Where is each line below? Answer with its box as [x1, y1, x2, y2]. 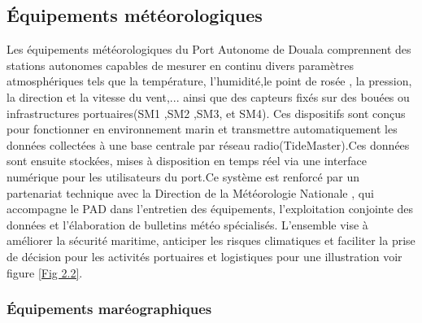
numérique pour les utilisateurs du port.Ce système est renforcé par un [7, 168, 359, 185]
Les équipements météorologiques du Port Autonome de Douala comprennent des [7, 41, 411, 58]
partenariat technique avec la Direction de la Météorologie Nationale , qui [7, 184, 374, 201]
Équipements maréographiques [7, 299, 212, 319]
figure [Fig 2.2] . [7, 264, 83, 281]
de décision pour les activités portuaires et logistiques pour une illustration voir [7, 247, 402, 264]
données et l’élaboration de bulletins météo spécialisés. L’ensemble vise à [7, 216, 368, 233]
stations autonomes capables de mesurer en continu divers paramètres [7, 56, 354, 73]
